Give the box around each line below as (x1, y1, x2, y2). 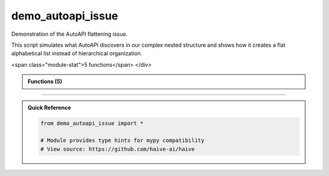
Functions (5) (27, 78, 63, 85)
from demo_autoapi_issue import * (40, 120, 144, 127)
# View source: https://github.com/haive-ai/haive (40, 146, 195, 152)
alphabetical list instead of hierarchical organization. (11, 50, 143, 57)
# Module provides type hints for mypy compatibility (40, 137, 205, 144)
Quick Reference (27, 104, 71, 111)
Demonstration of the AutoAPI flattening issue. (11, 30, 128, 38)
